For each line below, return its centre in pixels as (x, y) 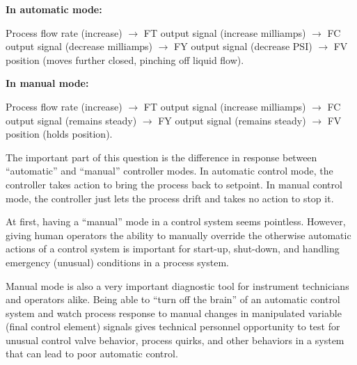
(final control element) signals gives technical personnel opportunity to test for (173, 326)
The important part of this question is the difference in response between (161, 157)
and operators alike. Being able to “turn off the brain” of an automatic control (173, 299)
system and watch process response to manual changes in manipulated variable (174, 313)
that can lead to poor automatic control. (92, 354)
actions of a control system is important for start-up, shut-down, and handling (173, 249)
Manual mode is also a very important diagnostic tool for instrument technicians (177, 285)
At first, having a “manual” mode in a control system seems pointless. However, (176, 221)
